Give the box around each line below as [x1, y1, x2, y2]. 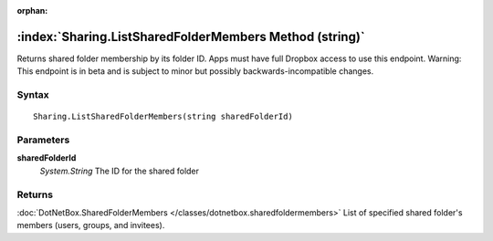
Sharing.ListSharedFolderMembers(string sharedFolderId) [33, 111, 294, 122]
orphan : [16, 5, 48, 16]
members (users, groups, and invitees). [16, 220, 165, 231]
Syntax [16, 89, 49, 101]
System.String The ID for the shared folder [39, 165, 200, 176]
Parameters [16, 133, 70, 146]
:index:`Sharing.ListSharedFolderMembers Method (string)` [16, 28, 365, 45]
